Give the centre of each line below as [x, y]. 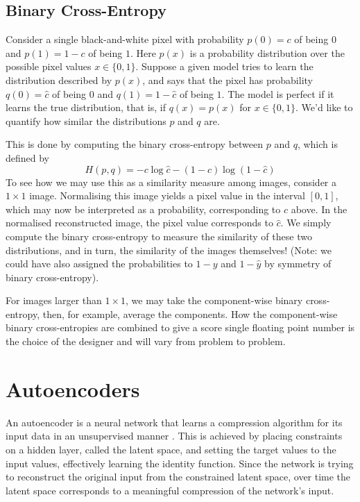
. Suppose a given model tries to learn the [224, 66]
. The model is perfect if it [278, 93]
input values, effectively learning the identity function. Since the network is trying [180, 463]
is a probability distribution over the [267, 52]
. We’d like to [324, 107]
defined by [28, 157]
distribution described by [59, 80]
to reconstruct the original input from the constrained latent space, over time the [178, 477]
